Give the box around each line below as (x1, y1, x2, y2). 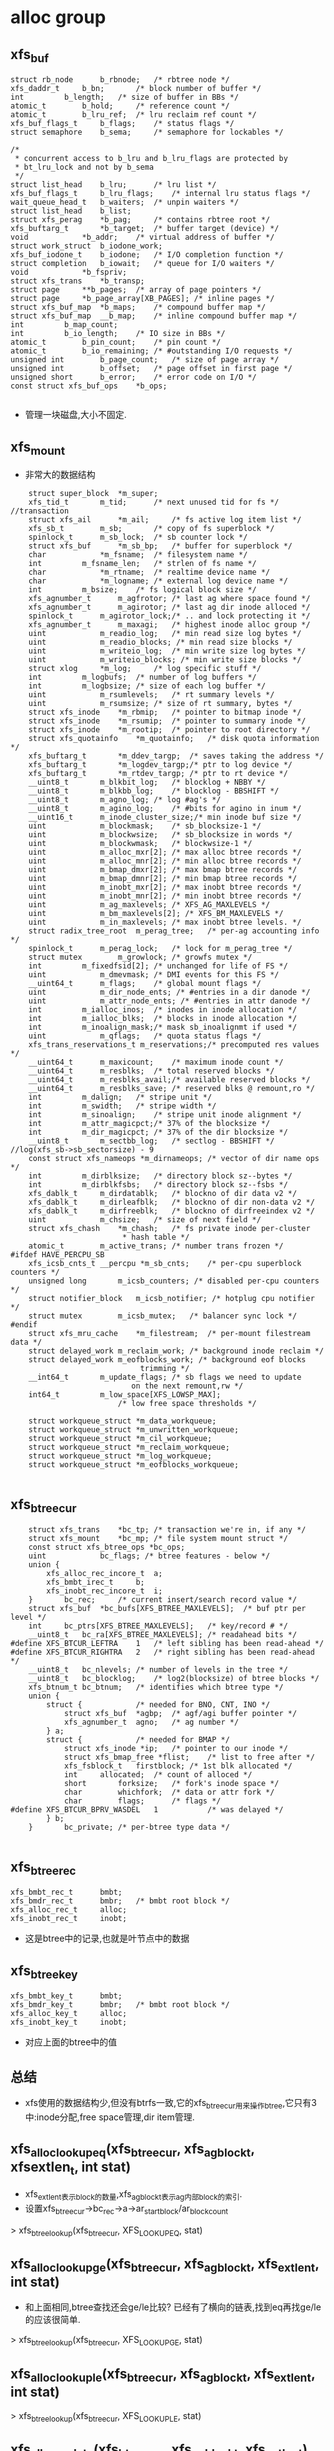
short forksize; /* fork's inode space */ (63, 1779, 280, 1789)
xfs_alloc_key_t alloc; (10, 2009, 128, 2019)
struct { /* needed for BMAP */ (46, 1735, 230, 1745)
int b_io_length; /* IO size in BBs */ (10, 329, 226, 339)
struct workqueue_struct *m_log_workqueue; (28, 1451, 213, 1461)
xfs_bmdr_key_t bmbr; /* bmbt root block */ (10, 2000, 230, 2010)
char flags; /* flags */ (63, 1796, 222, 1806)
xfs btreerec (10, 1858, 77, 1878)
